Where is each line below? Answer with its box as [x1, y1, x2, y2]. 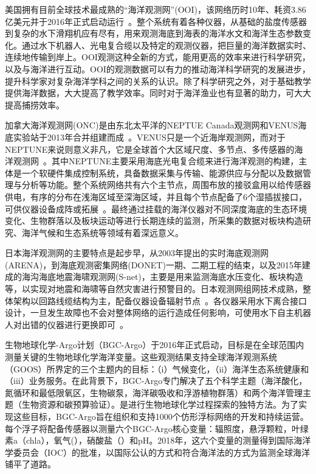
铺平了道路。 [5, 458, 56, 470]
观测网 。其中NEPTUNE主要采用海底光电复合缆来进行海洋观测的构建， [13, 155, 299, 167]
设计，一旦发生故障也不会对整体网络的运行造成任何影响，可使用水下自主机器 [5, 306, 311, 319]
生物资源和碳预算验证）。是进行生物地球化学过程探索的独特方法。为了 [21, 398, 298, 411]
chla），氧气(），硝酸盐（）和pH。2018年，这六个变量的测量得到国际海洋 [26, 434, 311, 447]
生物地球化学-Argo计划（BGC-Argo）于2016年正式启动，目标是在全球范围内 [5, 338, 304, 351]
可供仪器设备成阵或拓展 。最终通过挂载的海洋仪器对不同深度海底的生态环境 [5, 202, 307, 215]
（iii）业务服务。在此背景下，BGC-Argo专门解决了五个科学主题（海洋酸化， [5, 374, 307, 387]
